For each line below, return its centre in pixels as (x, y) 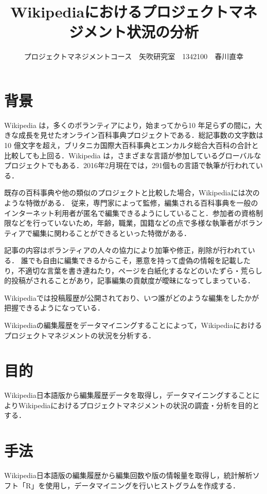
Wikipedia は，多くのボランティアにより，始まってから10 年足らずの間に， (130, 125)
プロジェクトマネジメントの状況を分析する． (80, 335)
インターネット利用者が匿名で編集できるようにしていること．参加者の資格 (130, 213)
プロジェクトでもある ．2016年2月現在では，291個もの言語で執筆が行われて (130, 165)
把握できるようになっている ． (55, 308)
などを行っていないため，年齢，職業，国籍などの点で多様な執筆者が (126, 223)
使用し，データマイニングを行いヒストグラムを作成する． (143, 485)
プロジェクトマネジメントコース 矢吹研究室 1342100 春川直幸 (134, 56)
